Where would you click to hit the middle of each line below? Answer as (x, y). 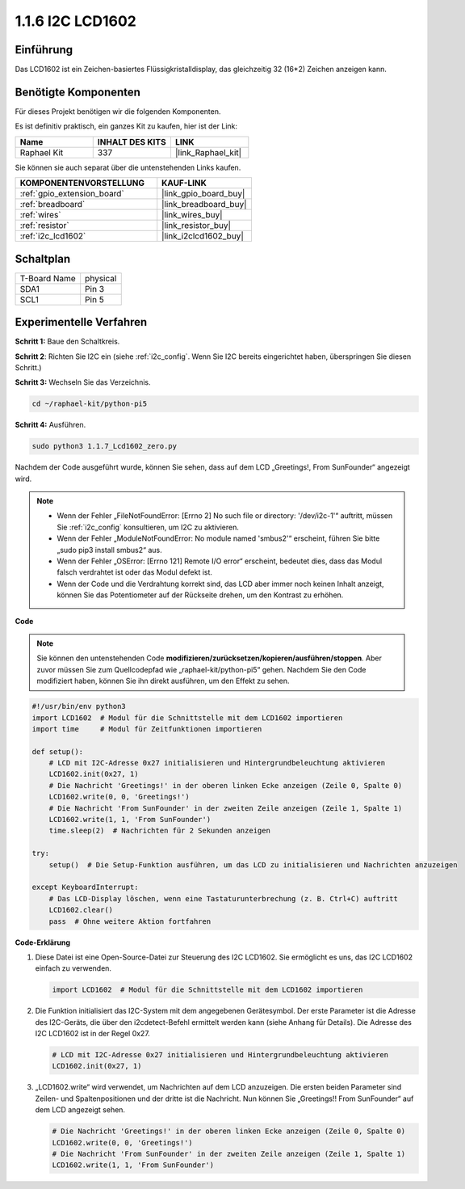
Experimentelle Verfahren (81, 322)
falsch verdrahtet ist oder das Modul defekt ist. (135, 572)
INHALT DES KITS (132, 141)
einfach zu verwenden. (73, 968)
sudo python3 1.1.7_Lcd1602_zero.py (105, 446)
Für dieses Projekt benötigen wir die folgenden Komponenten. (118, 111)
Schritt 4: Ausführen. (50, 425)
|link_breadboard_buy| (204, 204)
